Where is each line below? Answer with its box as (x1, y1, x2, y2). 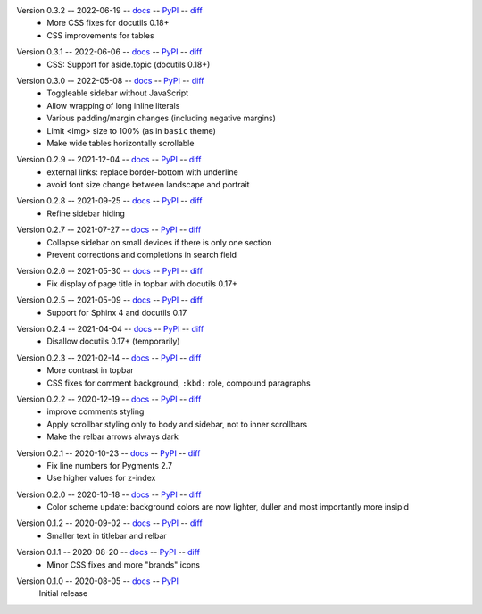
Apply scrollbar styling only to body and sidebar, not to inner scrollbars (46, 419, 308, 429)
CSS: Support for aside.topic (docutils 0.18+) (46, 59, 211, 70)
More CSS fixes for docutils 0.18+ (46, 18, 170, 29)
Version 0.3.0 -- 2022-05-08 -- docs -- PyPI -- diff (16, 75, 204, 86)
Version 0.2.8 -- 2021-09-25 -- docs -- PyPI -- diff (16, 195, 203, 206)
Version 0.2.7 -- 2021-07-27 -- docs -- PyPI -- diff (16, 224, 202, 236)
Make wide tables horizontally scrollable (46, 137, 195, 148)
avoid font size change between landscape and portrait (46, 179, 250, 190)
